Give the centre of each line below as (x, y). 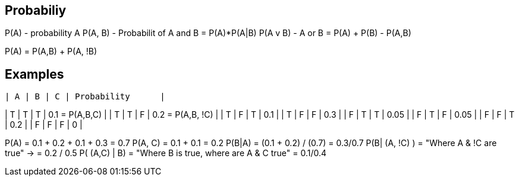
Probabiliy (36, 10)
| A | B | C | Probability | (85, 97)
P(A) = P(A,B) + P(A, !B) (51, 51)
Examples (34, 74)
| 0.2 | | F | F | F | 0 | (44, 125)
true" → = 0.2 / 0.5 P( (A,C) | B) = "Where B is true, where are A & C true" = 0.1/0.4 (166, 153)
